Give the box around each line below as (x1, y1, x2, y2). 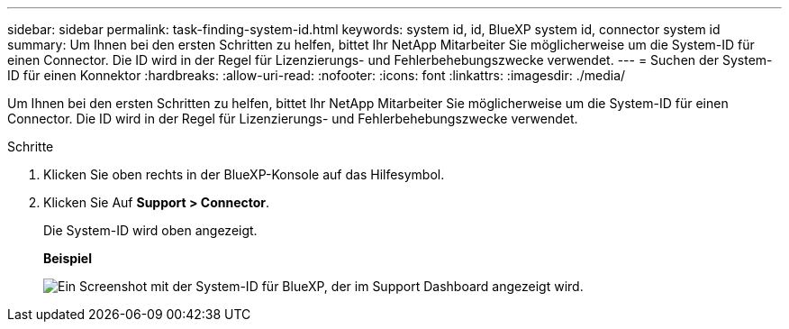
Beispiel (43, 251, 92, 266)
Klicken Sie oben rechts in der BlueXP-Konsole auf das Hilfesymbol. (43, 167, 445, 182)
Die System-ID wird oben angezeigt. (43, 223, 258, 238)
